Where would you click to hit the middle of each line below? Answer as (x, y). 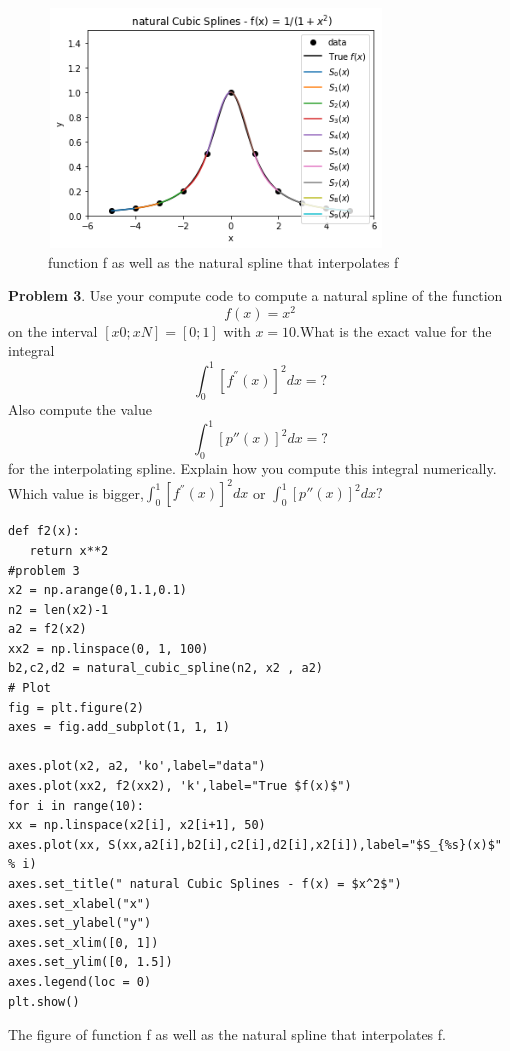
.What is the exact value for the (394, 330)
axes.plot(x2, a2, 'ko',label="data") (137, 766)
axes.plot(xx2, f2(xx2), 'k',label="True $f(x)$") (180, 786)
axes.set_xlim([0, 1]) (83, 942)
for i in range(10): (76, 805)
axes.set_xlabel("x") (80, 903)
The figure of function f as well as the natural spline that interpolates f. (227, 1034)
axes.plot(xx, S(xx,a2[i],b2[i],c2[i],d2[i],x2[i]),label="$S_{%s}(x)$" (255, 844)
